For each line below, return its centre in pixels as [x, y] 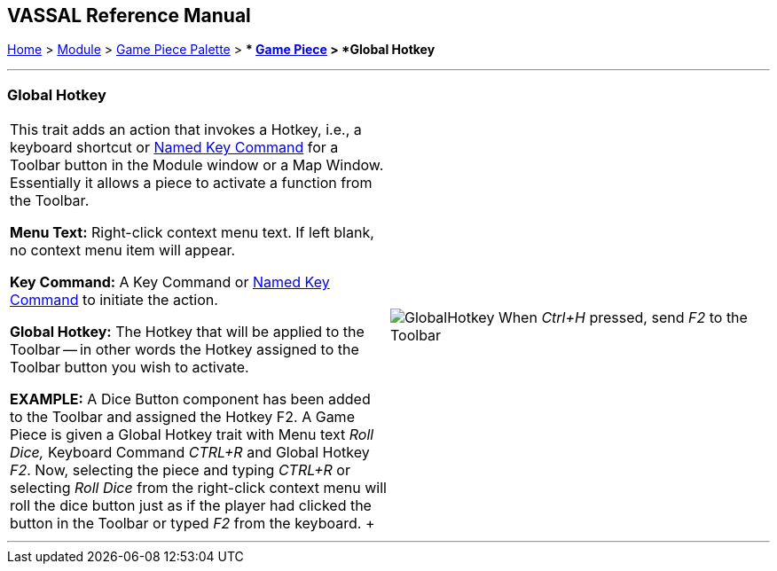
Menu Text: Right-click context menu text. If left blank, [192, 233]
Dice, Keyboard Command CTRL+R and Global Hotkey [190, 453]
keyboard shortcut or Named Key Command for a [174, 148]
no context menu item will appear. [123, 250]
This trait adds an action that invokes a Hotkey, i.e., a [186, 130]
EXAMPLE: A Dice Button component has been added [190, 399]
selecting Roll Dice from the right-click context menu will [198, 488]
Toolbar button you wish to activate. [129, 368]
